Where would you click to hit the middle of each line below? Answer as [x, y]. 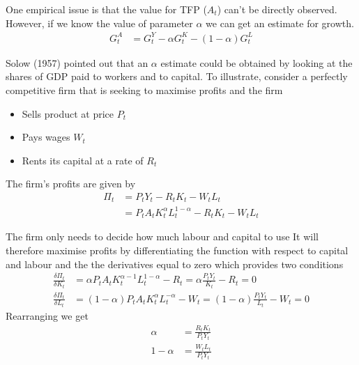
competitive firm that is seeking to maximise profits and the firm [144, 90]
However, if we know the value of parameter [99, 23]
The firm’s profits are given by [71, 184]
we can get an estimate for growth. [280, 23]
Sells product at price [68, 113]
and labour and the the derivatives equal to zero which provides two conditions [175, 264]
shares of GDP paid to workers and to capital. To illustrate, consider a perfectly [177, 76]
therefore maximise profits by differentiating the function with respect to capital [177, 250]
